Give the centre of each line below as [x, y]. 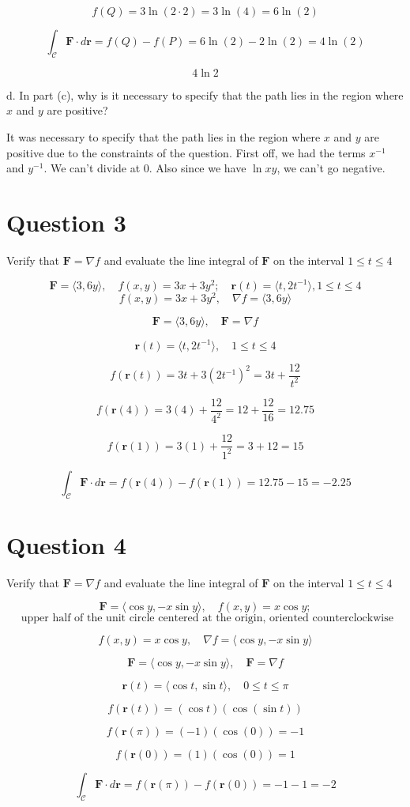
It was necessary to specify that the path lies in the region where [164, 136]
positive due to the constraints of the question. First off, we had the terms [186, 152]
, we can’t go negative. [331, 168]
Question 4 [66, 544]
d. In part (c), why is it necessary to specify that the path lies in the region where [205, 94]
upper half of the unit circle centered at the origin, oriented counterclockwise [207, 618]
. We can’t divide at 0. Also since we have [145, 168]
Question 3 [66, 222]
